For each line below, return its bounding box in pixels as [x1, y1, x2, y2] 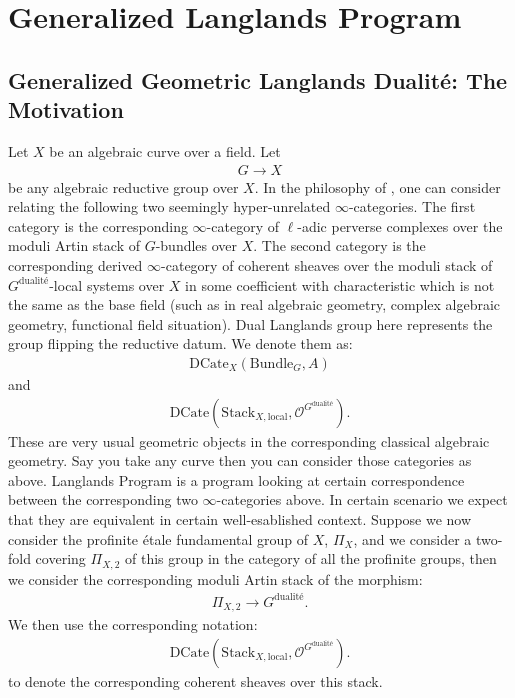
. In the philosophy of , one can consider [254, 176, 501, 197]
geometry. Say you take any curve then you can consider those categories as [8, 450, 472, 471]
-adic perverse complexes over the [297, 215, 503, 236]
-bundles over [155, 235, 238, 256]
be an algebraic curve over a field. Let [49, 140, 281, 161]
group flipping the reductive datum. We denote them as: [8, 333, 353, 354]
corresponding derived [8, 254, 143, 275]
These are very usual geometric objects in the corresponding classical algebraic [8, 430, 490, 451]
